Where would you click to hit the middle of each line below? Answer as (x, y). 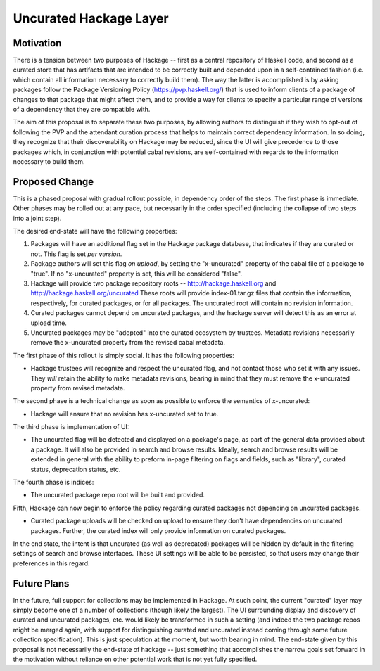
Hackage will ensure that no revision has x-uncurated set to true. (125, 414)
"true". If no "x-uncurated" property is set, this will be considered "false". (137, 274)
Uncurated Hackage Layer (91, 18)
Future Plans (41, 583)
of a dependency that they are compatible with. (82, 110)
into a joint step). (37, 218)
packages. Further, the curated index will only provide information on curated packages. (158, 530)
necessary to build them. (49, 161)
